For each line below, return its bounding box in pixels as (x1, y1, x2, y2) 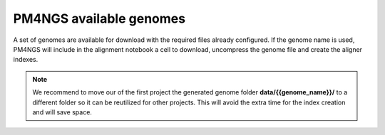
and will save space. (32, 107, 93, 117)
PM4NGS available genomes (13, 11, 185, 26)
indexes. (13, 55, 38, 64)
